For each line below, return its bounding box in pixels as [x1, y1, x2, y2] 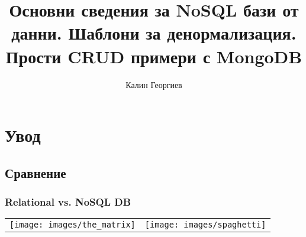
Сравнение [5, 163, 66, 181]
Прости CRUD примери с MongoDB [5, 44, 302, 68]
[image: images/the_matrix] [9, 220, 136, 230]
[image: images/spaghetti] [144, 220, 266, 230]
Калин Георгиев [125, 78, 182, 90]
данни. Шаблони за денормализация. [11, 21, 297, 45]
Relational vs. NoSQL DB [5, 194, 131, 209]
